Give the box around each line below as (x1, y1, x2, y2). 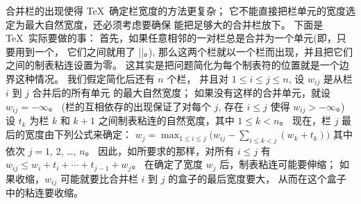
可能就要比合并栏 (60, 171, 138, 185)
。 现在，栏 (279, 113, 332, 128)
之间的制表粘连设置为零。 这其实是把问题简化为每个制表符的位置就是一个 (6, 58, 339, 72)
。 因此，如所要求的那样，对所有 (85, 143, 235, 158)
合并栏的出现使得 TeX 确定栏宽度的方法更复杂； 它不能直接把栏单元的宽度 (6, 3, 346, 17)
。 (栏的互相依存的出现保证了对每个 (48, 99, 211, 114)
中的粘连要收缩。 (6, 185, 83, 200)
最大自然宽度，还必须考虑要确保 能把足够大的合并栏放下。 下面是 (24, 17, 324, 31)
